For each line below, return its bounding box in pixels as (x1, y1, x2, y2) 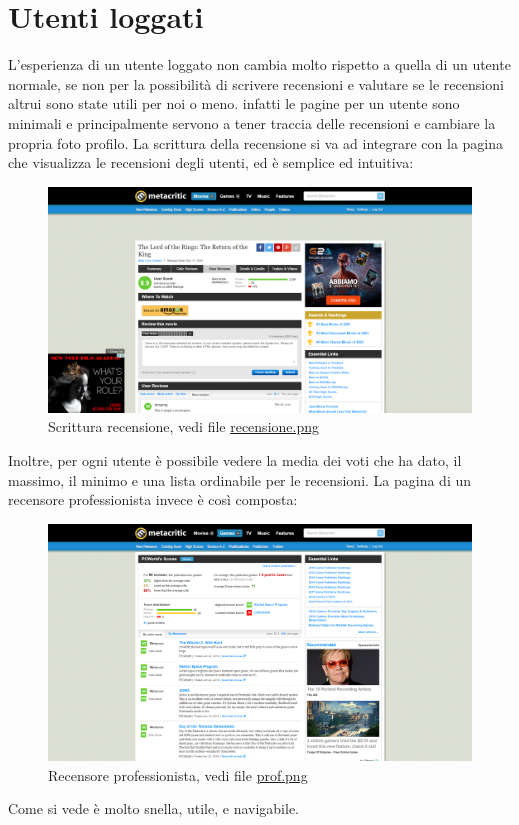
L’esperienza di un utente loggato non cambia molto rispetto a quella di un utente (8, 54, 511, 75)
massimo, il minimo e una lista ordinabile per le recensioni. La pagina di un (8, 469, 472, 490)
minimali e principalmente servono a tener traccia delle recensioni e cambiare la (8, 112, 496, 133)
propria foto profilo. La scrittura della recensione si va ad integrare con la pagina (8, 132, 504, 153)
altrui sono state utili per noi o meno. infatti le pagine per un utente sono (8, 93, 460, 114)
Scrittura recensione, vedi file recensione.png (48, 416, 319, 437)
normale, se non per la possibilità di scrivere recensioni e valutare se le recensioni (8, 73, 504, 94)
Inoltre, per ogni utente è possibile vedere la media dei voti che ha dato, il (8, 449, 462, 470)
